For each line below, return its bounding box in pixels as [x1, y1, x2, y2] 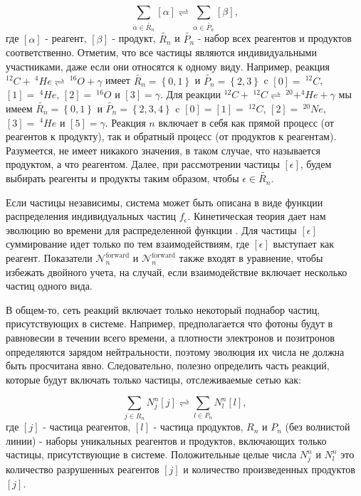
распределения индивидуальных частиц [6, 209, 177, 223]
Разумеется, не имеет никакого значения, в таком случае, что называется [6, 142, 321, 157]
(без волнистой [285, 419, 350, 434]
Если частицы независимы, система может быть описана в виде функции [6, 194, 323, 209]
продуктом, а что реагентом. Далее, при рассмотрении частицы [6, 157, 280, 172]
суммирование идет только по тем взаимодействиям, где [6, 236, 249, 251]
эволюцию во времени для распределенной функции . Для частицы [6, 222, 297, 237]
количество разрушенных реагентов [6, 462, 159, 477]
